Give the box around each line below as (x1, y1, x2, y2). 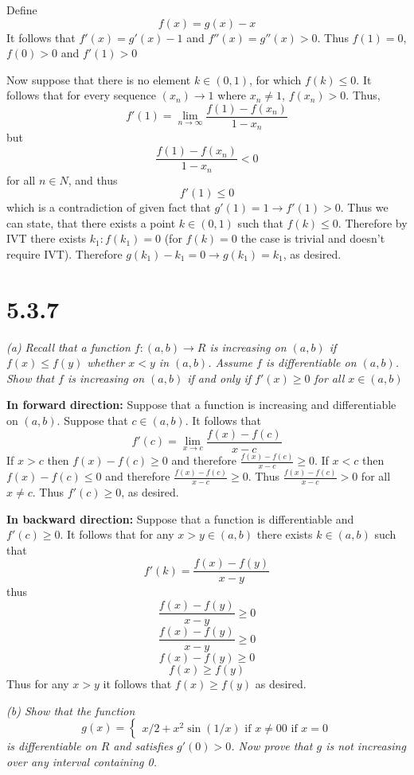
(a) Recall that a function (6, 338, 131, 355)
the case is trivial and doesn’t (240, 230, 385, 247)
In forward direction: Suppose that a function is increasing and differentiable (6, 396, 396, 413)
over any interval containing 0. (6, 753, 157, 769)
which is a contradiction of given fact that (6, 199, 211, 216)
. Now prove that (231, 738, 313, 754)
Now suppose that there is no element (6, 71, 191, 88)
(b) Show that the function (6, 702, 135, 719)
